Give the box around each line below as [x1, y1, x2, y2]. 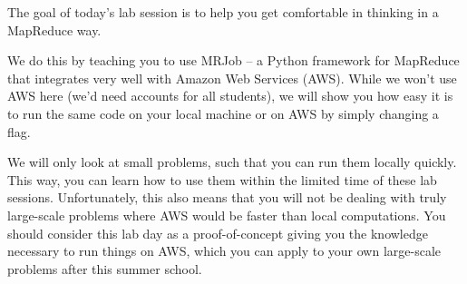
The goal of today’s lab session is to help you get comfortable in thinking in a [7, 3, 439, 21]
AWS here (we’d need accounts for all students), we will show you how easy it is [7, 86, 453, 105]
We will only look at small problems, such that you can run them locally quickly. [7, 152, 457, 171]
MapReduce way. [7, 20, 102, 39]
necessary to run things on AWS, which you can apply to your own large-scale [7, 241, 442, 260]
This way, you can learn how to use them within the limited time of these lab [7, 170, 437, 189]
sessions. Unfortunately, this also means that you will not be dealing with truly [7, 188, 447, 207]
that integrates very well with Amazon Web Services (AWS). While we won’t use [7, 68, 457, 87]
